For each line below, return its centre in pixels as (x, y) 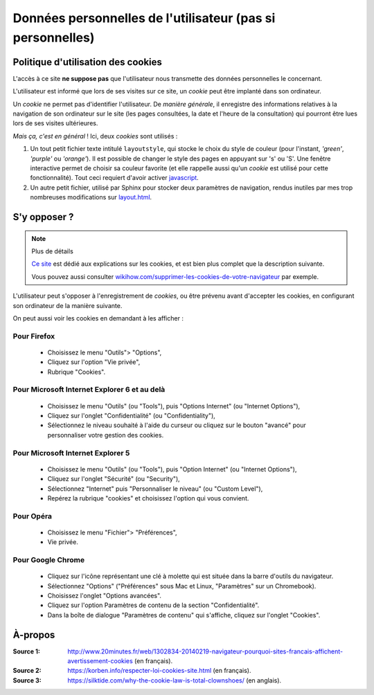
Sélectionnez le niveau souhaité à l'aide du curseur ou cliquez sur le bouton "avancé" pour (177, 425)
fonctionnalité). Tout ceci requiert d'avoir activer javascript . (114, 178)
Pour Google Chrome (49, 560)
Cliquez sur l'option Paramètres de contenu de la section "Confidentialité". (153, 605)
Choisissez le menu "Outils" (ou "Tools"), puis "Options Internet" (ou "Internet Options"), (174, 406)
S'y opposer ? (43, 217)
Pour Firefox (34, 336)
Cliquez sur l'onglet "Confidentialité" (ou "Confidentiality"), (132, 415)
